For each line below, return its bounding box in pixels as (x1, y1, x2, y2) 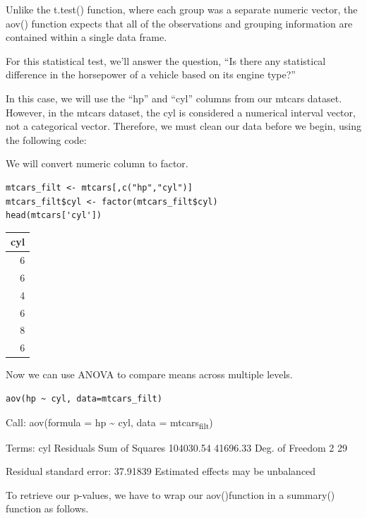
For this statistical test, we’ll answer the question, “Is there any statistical (6, 53, 326, 68)
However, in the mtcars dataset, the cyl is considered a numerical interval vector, (6, 104, 356, 119)
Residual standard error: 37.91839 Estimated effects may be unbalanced (6, 464, 316, 478)
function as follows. (6, 501, 89, 516)
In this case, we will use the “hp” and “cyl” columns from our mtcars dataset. (6, 90, 342, 105)
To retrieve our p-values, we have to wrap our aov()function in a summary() (6, 487, 335, 502)
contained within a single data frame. (6, 30, 167, 44)
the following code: (6, 132, 87, 147)
